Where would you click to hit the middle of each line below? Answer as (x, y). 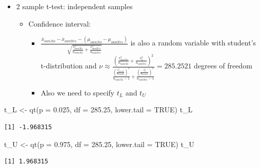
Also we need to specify (78, 92)
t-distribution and (69, 66)
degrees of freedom (223, 66)
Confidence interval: (59, 23)
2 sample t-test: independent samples (74, 6)
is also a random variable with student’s (193, 43)
